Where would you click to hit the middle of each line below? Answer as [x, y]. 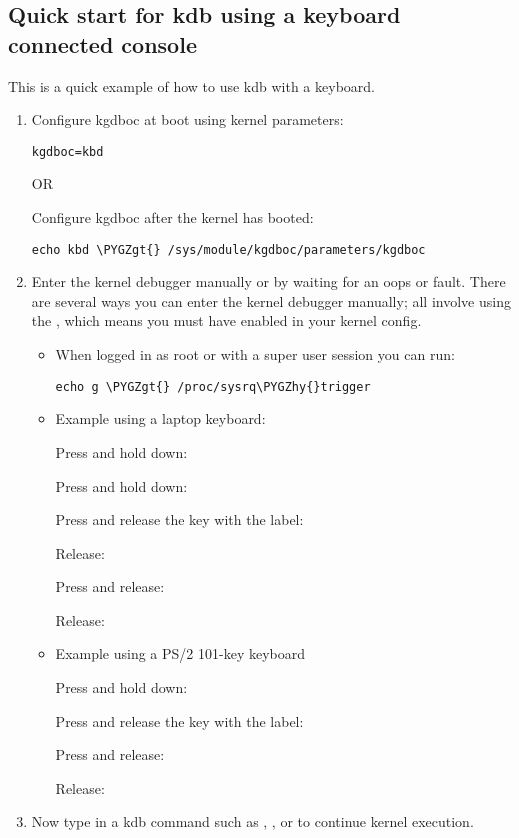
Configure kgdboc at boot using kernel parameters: [187, 119]
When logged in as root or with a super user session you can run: [255, 354]
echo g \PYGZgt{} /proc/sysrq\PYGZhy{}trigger [213, 386]
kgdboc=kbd [67, 151]
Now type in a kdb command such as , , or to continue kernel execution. [252, 821]
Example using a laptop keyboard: [160, 418]
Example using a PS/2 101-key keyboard [180, 653]
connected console [102, 43]
